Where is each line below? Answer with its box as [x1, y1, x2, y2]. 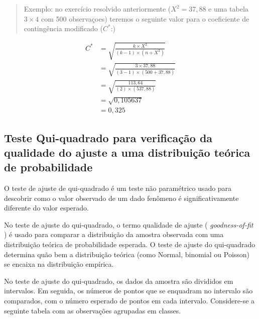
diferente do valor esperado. [4, 202, 89, 213]
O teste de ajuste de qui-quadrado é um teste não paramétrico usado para [4, 183, 232, 193]
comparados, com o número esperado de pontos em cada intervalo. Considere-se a [4, 295, 255, 306]
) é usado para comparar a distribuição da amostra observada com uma [4, 229, 224, 240]
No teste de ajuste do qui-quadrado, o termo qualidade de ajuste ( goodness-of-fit [4, 219, 253, 230]
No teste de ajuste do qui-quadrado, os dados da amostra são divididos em [4, 275, 233, 286]
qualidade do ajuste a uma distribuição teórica [4, 144, 250, 160]
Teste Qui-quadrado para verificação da [4, 130, 213, 145]
